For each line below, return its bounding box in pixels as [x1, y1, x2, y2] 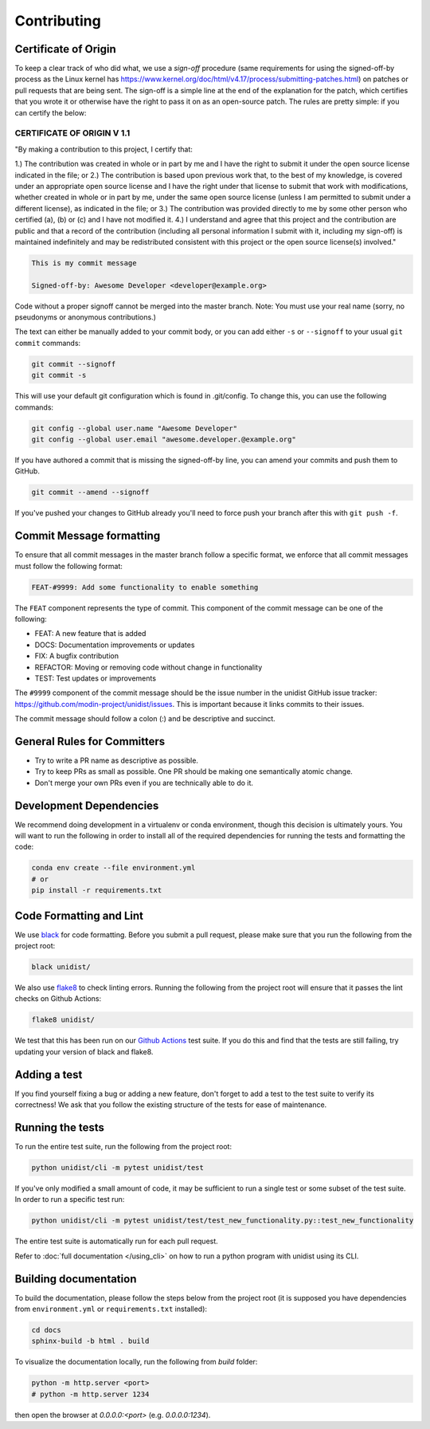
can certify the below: [14, 108, 87, 117]
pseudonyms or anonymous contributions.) [14, 312, 157, 322]
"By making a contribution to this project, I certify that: [14, 144, 193, 154]
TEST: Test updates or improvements [34, 673, 157, 683]
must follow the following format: [14, 561, 123, 571]
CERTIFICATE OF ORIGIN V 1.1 [14, 128, 131, 139]
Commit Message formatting [14, 529, 161, 543]
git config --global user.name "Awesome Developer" [31, 423, 238, 433]
